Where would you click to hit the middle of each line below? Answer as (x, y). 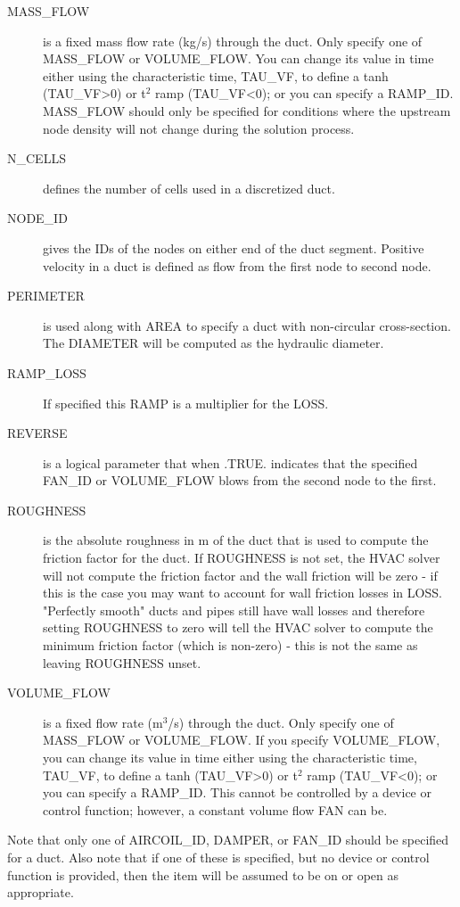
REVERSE (37, 433)
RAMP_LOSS (47, 372)
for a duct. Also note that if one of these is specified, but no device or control (218, 857)
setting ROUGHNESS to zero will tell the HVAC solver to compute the (238, 627)
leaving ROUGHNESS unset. (122, 662)
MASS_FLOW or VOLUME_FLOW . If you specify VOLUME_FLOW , (242, 740)
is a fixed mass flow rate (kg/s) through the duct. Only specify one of (233, 41)
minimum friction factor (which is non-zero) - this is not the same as (230, 645)
